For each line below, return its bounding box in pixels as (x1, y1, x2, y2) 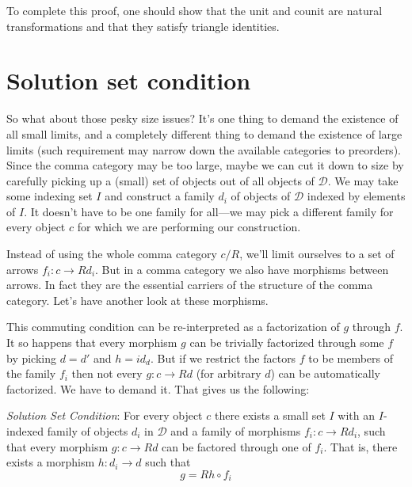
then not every (71, 365, 143, 382)
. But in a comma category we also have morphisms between (95, 261, 389, 277)
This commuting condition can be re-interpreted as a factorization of (6, 318, 340, 335)
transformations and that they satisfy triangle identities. (6, 17, 280, 34)
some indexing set (6, 188, 93, 204)
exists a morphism (6, 454, 95, 470)
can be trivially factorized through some (189, 334, 384, 351)
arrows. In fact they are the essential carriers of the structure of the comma (6, 276, 373, 293)
